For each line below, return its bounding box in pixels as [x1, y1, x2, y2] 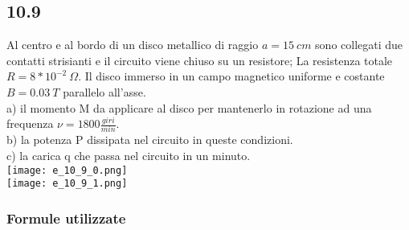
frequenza [6, 115, 54, 132]
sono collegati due [315, 36, 403, 53]
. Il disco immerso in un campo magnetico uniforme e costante [78, 68, 385, 84]
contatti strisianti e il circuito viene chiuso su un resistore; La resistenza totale [6, 51, 393, 68]
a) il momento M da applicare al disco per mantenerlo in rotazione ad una [6, 99, 372, 116]
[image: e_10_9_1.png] [6, 178, 128, 190]
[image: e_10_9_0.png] [6, 164, 128, 176]
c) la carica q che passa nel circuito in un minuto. [6, 147, 251, 164]
